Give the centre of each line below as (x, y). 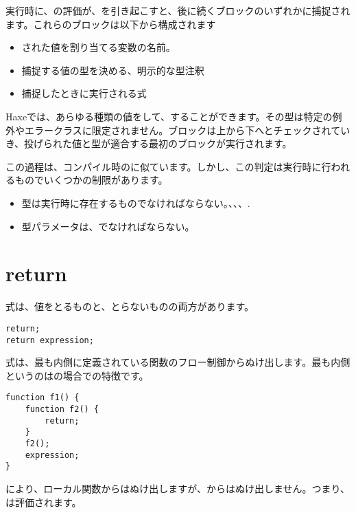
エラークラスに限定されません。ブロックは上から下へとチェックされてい (187, 130)
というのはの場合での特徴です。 (77, 375)
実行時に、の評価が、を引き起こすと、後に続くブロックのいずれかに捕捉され (178, 10)
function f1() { (43, 398)
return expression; (50, 340)
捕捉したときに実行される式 (84, 93)
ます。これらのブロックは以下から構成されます (111, 24)
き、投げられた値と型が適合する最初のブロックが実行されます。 (149, 143)
